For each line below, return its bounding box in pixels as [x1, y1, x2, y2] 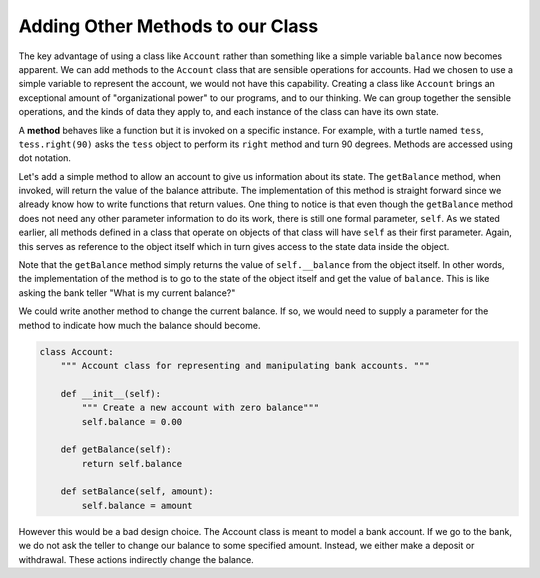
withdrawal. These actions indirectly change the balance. [18, 553, 254, 565]
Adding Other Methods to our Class [18, 15, 319, 37]
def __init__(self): [60, 388, 162, 399]
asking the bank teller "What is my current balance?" [18, 286, 236, 299]
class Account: [39, 346, 114, 357]
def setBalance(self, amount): [60, 486, 214, 497]
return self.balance [81, 458, 183, 469]
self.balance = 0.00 [81, 416, 183, 427]
